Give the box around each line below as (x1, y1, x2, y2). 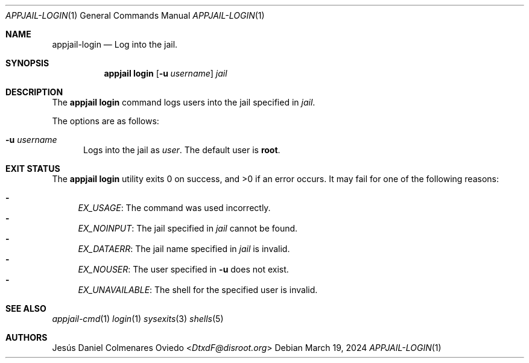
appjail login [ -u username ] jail (104, 68, 227, 78)
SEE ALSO (5, 303, 46, 314)
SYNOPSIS (5, 58, 49, 68)
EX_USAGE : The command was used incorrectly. (78, 203, 271, 213)
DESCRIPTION (5, 87, 63, 97)
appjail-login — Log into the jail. (52, 39, 178, 49)
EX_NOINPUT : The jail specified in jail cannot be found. (78, 223, 298, 233)
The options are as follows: (52, 116, 159, 126)
